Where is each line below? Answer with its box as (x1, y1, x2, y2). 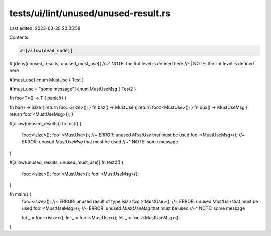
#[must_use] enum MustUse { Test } (9, 77, 84, 83)
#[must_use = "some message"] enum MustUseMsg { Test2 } (9, 86, 137, 92)
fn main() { (9, 191, 32, 197)
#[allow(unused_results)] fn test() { (9, 120, 82, 126)
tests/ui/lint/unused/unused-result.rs (9, 8, 171, 19)
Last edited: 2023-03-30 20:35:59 (9, 25, 81, 31)
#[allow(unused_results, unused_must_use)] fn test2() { (9, 159, 124, 165)
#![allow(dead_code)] (20, 48, 73, 53)
